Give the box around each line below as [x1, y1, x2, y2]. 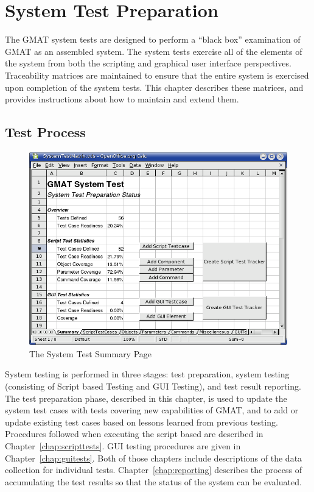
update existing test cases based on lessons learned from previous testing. [5, 415, 278, 428]
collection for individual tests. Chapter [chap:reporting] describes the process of [5, 463, 302, 476]
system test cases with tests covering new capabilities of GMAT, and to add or [5, 404, 299, 416]
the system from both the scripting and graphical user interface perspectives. [5, 57, 291, 70]
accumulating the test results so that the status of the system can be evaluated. [5, 475, 302, 488]
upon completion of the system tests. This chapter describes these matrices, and [5, 80, 304, 93]
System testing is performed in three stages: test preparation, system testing [5, 368, 290, 380]
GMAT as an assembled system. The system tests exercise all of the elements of [5, 45, 302, 57]
